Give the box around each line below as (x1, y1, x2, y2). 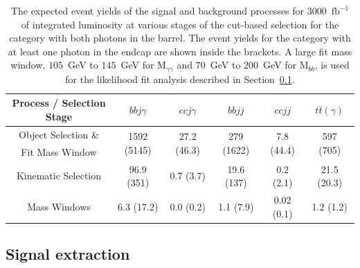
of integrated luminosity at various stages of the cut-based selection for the (21, 17, 339, 31)
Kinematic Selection (16, 168, 102, 183)
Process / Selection (12, 96, 106, 110)
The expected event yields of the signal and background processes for (10, 3, 305, 17)
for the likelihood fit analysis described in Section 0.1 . (65, 71, 295, 86)
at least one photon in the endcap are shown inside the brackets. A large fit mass (8, 44, 352, 58)
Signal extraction (6, 243, 130, 265)
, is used (314, 57, 350, 72)
